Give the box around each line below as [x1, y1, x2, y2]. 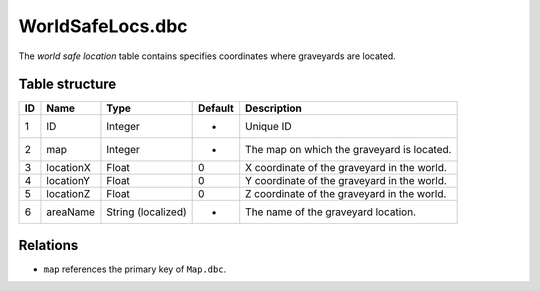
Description [245, 101, 302, 115]
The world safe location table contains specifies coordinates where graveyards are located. [18, 50, 397, 62]
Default [198, 101, 234, 115]
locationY [46, 174, 90, 188]
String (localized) [106, 205, 187, 219]
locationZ [46, 187, 91, 201]
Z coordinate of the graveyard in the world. [245, 187, 447, 201]
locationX [46, 161, 92, 175]
